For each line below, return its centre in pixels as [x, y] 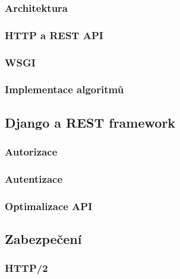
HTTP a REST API [54, 35]
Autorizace [31, 152]
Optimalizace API [49, 206]
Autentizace [34, 178]
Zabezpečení [43, 239]
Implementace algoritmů [64, 89]
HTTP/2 [26, 268]
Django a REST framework [90, 122]
